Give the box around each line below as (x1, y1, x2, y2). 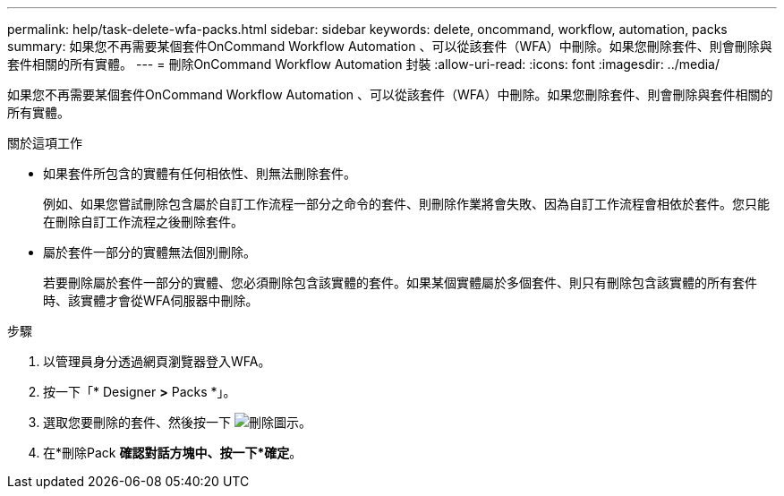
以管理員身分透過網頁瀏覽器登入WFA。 (43, 354, 271, 369)
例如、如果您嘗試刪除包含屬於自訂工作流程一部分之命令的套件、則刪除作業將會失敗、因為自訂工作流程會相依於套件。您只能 (43, 196, 770, 211)
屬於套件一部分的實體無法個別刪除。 (43, 244, 256, 260)
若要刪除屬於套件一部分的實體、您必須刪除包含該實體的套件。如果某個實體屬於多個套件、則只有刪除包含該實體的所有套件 (43, 275, 757, 290)
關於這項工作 (7, 135, 82, 150)
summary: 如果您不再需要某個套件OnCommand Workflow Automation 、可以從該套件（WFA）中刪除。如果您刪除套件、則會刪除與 (7, 38, 772, 54)
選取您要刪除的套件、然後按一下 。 (43, 415, 311, 430)
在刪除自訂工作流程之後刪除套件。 (43, 214, 243, 229)
